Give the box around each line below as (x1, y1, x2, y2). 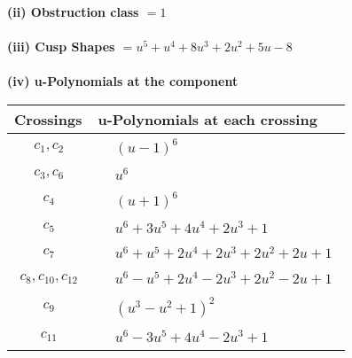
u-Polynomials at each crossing (98, 108, 317, 129)
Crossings (14, 108, 82, 129)
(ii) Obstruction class (7, 3, 139, 20)
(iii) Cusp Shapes (7, 37, 115, 56)
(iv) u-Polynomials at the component (7, 72, 239, 90)
